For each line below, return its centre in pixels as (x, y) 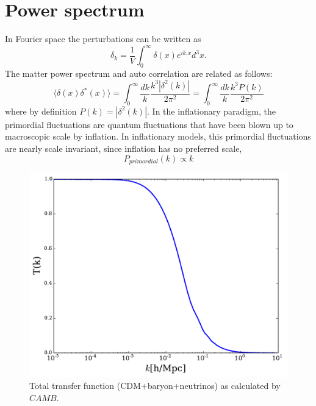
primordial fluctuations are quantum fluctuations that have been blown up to (149, 124)
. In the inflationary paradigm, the (211, 111)
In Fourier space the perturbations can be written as (103, 39)
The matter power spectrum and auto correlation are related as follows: (139, 73)
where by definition (41, 111)
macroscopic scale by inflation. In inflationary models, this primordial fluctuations (158, 136)
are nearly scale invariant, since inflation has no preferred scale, (124, 148)
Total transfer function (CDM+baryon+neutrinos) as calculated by (155, 386)
